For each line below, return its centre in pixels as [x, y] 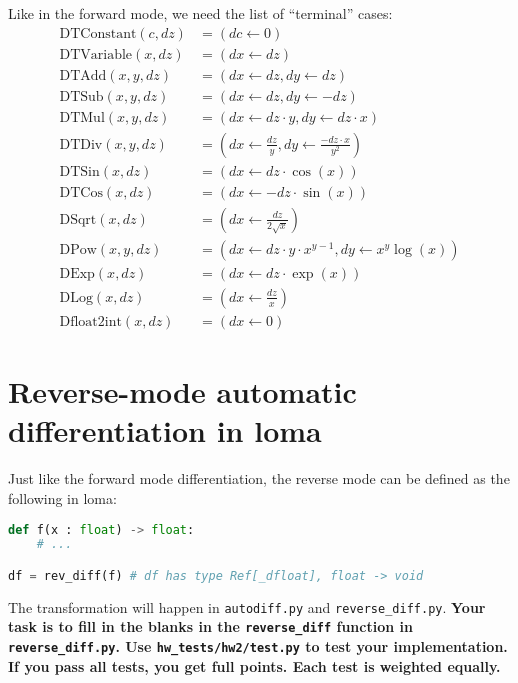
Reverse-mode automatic [182, 391]
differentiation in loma [165, 430]
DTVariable [96, 54]
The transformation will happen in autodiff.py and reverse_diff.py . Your [247, 606]
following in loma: [62, 497]
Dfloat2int [90, 321]
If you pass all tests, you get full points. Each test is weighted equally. [254, 665]
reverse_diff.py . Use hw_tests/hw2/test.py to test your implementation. [258, 646]
